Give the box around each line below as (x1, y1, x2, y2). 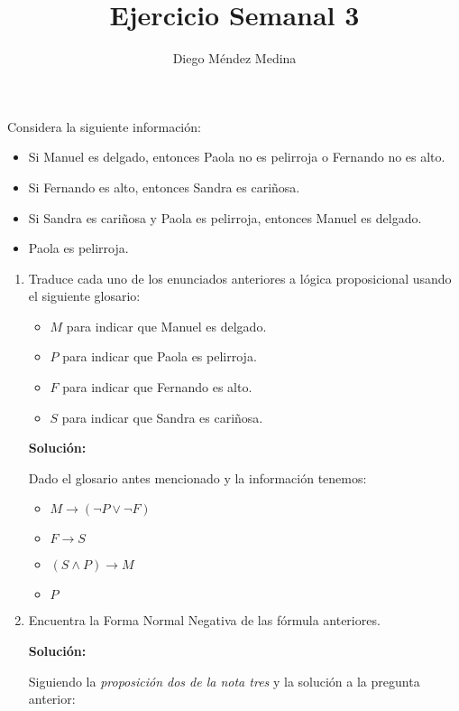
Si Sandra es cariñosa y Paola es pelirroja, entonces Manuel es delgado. (28, 208, 422, 227)
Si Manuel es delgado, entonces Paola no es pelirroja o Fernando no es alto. (28, 147, 445, 166)
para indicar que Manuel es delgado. (66, 316, 267, 335)
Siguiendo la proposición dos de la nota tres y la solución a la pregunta (28, 671, 420, 690)
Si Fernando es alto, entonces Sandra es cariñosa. (28, 177, 300, 196)
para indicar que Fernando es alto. (62, 378, 252, 397)
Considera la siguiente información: (7, 117, 201, 136)
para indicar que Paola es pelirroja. (62, 347, 257, 366)
